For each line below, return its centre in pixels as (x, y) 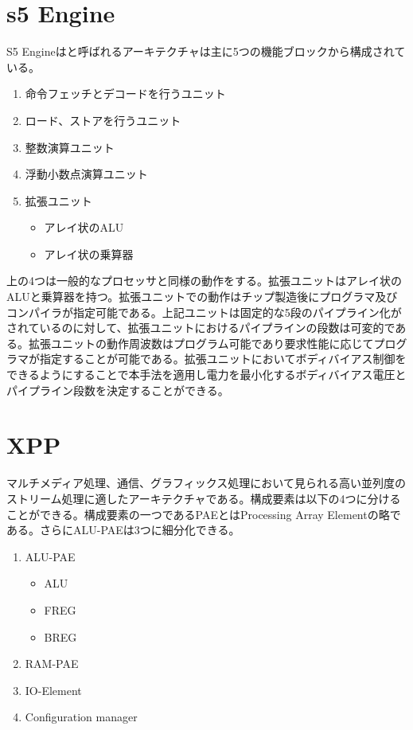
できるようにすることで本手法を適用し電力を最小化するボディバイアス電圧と (206, 375)
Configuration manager (81, 717)
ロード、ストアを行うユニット (103, 120)
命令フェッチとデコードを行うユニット (125, 94)
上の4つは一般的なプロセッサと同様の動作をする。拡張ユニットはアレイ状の (204, 281)
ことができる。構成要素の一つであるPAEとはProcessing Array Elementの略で (204, 514)
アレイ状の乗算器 (89, 254)
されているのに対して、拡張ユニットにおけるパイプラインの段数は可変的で (201, 328)
